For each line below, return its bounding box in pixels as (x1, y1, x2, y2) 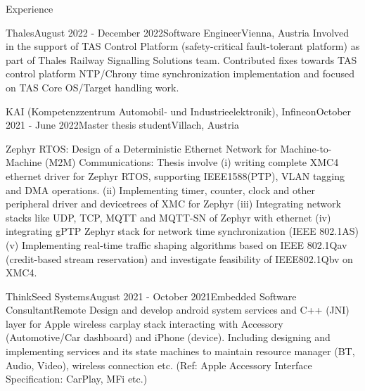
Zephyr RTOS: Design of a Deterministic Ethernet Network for (6, 141, 277, 155)
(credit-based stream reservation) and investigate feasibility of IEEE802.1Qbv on (6, 251, 353, 266)
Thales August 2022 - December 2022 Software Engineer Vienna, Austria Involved (6, 25, 350, 39)
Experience (6, 1, 53, 15)
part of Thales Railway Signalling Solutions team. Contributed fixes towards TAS (6, 52, 357, 67)
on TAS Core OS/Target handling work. (6, 79, 179, 94)
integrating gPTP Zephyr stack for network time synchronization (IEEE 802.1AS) (6, 224, 359, 238)
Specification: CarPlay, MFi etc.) (6, 371, 148, 386)
